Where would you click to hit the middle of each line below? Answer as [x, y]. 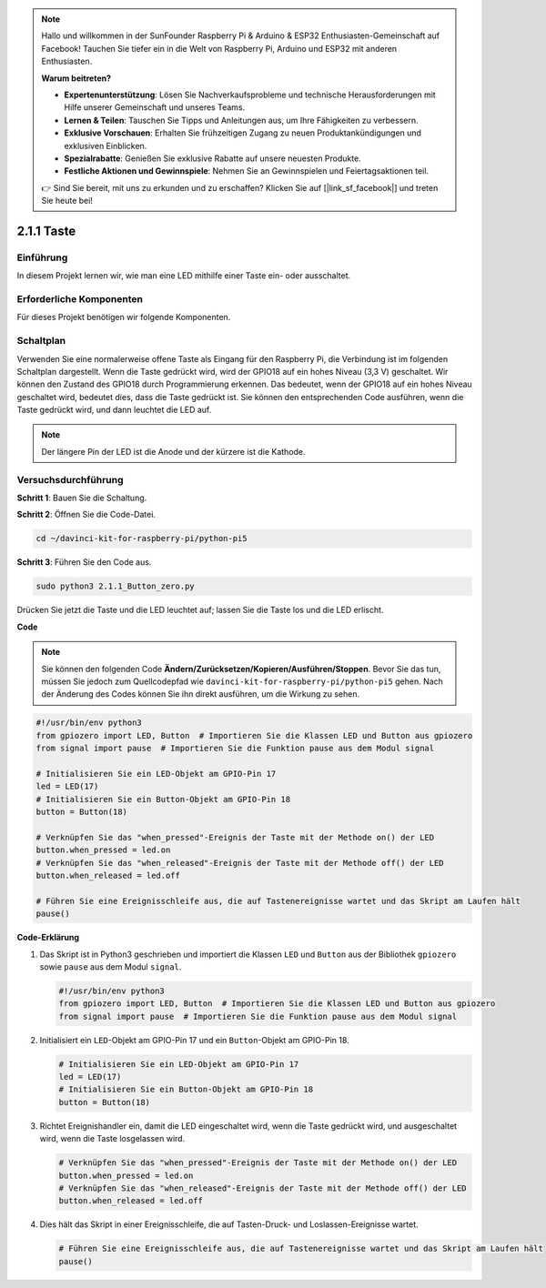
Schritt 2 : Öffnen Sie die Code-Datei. [86, 515]
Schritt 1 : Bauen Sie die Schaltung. [82, 498]
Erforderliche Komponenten [80, 299]
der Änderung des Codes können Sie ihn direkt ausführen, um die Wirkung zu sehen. [201, 694]
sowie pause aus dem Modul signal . [111, 966]
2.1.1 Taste [46, 231]
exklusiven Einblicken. [106, 146]
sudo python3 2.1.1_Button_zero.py [115, 586]
